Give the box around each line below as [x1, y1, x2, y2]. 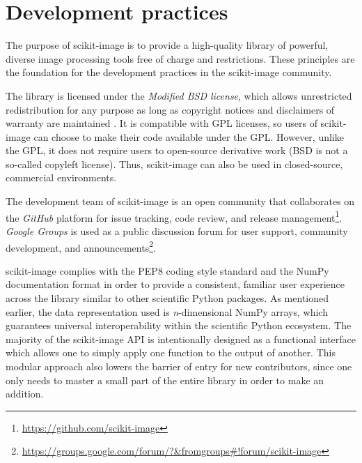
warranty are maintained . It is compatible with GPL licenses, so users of [6, 116, 317, 130]
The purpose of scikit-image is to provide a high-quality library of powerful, [6, 38, 329, 52]
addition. [6, 386, 44, 401]
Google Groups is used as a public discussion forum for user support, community [6, 223, 348, 238]
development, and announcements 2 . [6, 238, 156, 255]
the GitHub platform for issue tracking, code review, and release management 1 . [6, 208, 343, 225]
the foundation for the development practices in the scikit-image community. [6, 65, 332, 79]
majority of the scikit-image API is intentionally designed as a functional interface [6, 331, 356, 346]
